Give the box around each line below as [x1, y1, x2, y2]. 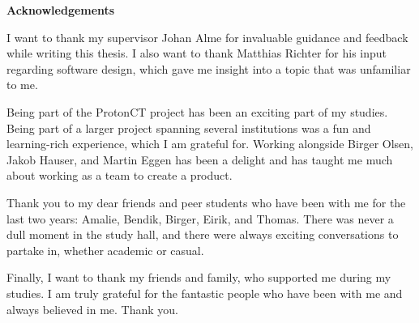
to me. [6, 76, 38, 93]
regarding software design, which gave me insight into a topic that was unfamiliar [6, 60, 411, 77]
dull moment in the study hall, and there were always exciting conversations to [6, 226, 399, 243]
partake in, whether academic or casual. [6, 241, 204, 258]
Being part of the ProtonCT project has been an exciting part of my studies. [6, 103, 388, 120]
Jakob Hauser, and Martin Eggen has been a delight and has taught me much [6, 151, 393, 168]
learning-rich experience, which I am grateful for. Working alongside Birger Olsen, [6, 135, 413, 152]
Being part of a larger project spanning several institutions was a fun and [6, 119, 371, 136]
